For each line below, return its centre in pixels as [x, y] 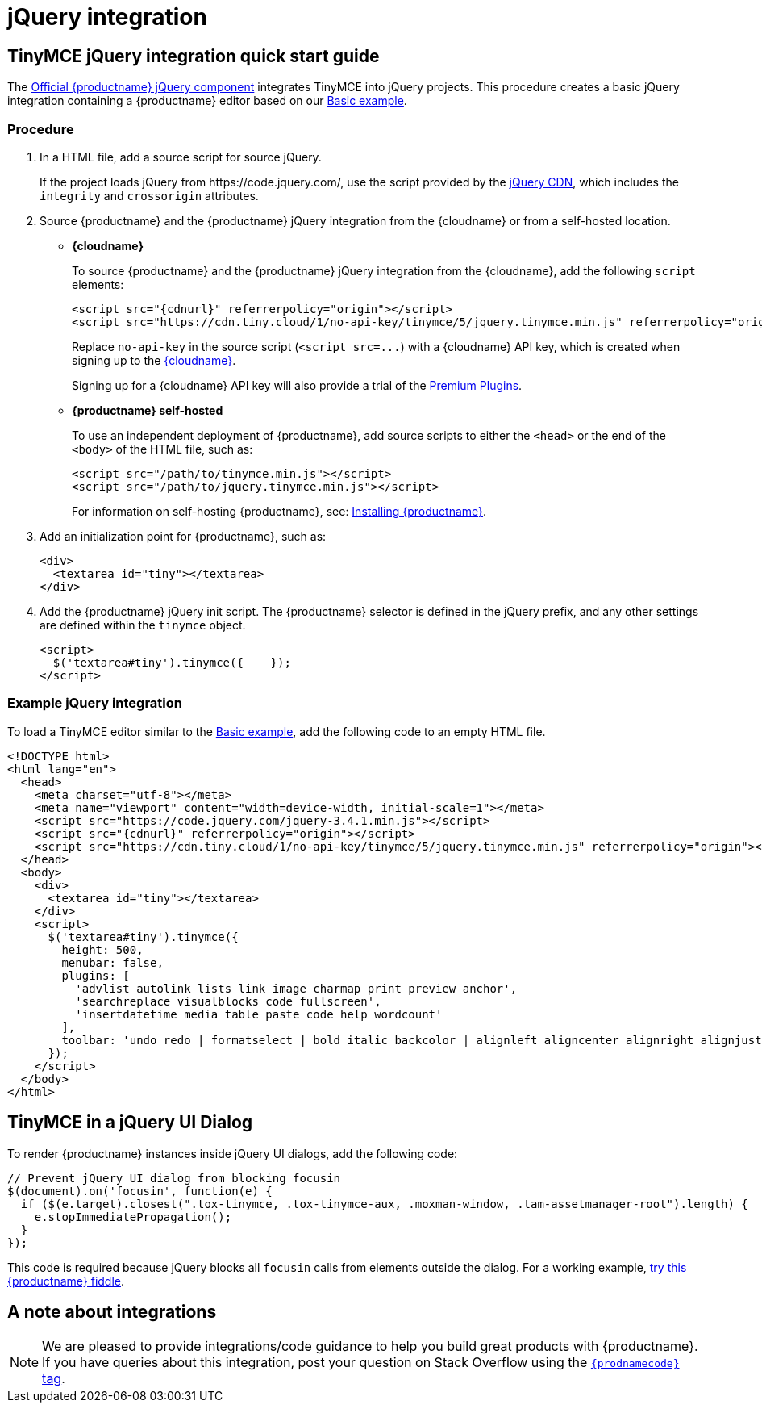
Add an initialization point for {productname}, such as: [183, 536]
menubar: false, [112, 962]
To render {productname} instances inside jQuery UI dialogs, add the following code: [233, 1153]
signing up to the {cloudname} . [154, 360]
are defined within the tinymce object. [143, 625]
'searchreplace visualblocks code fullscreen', [228, 1001]
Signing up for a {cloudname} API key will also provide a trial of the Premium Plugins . [297, 385]
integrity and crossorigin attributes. [149, 195]
